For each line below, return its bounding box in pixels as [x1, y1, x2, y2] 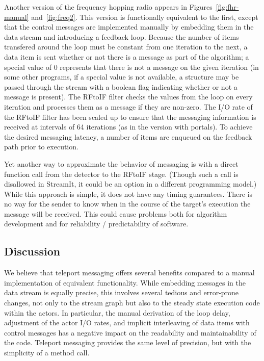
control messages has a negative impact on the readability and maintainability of [4, 327, 256, 338]
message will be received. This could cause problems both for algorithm [4, 208, 227, 219]
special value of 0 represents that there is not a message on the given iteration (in [4, 61, 259, 72]
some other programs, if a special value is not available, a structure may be [4, 71, 239, 82]
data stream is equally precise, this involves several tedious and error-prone [4, 287, 239, 298]
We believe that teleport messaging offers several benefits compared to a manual [4, 267, 255, 278]
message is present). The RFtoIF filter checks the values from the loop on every [4, 91, 253, 102]
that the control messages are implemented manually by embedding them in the [4, 21, 254, 32]
